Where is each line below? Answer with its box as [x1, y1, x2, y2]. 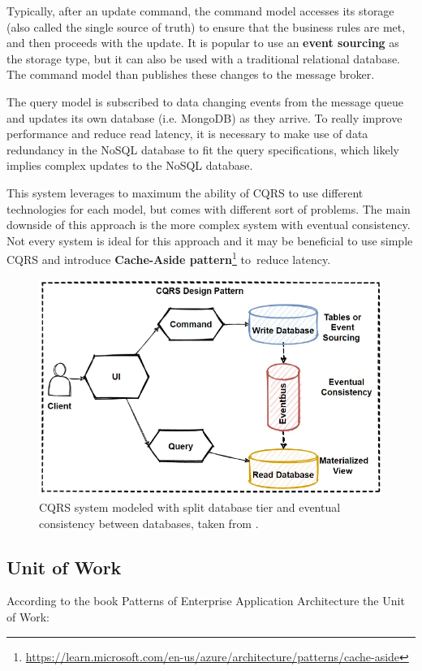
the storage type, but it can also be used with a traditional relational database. [6, 50, 401, 67]
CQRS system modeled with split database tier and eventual [39, 498, 341, 515]
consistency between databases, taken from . [39, 514, 259, 531]
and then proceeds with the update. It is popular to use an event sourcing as [6, 34, 399, 51]
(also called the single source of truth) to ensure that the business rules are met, [6, 18, 406, 35]
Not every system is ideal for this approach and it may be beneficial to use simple [6, 232, 413, 249]
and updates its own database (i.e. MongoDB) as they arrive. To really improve [6, 109, 403, 126]
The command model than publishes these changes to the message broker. [6, 66, 375, 83]
